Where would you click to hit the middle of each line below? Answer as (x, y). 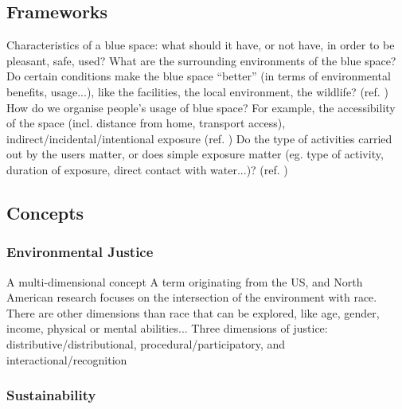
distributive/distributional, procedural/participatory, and (146, 343)
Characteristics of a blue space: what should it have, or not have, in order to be (201, 45)
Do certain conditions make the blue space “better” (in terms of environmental (199, 76)
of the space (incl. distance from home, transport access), (146, 123)
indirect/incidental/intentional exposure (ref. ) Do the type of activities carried (199, 138)
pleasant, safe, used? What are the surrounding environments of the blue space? (201, 60)
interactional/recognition (67, 359)
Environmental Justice (80, 252)
